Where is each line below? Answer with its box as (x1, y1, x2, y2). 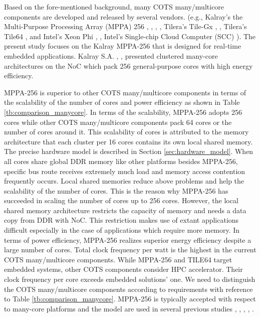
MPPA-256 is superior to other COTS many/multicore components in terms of (4, 87, 246, 97)
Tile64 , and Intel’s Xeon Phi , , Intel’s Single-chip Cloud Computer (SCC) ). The (4, 31, 256, 41)
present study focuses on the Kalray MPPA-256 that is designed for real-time (4, 41, 241, 51)
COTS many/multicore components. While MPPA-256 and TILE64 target (4, 254, 232, 264)
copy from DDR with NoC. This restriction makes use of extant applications (4, 215, 239, 225)
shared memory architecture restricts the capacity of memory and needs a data (4, 205, 246, 215)
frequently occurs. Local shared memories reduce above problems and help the (4, 176, 244, 186)
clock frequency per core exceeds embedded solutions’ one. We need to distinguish (4, 274, 255, 284)
